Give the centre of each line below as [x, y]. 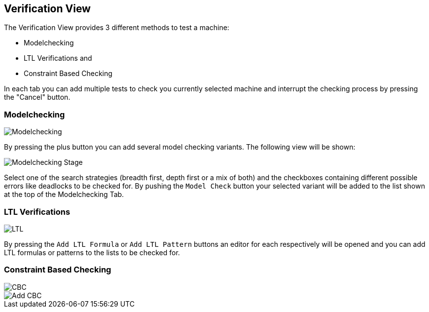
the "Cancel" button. [37, 97]
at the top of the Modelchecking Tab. [64, 195]
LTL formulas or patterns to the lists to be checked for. [92, 252]
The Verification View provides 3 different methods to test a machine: [117, 28]
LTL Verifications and [58, 58]
